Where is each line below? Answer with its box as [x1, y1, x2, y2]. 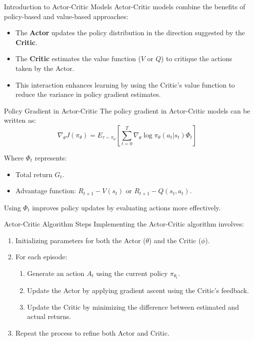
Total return [15, 169, 52, 179]
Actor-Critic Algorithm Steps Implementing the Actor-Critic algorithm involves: [4, 219, 244, 229]
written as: [4, 115, 36, 125]
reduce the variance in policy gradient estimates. [15, 89, 161, 99]
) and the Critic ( [149, 235, 201, 245]
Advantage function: [15, 185, 76, 196]
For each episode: [15, 251, 68, 262]
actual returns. [27, 311, 71, 321]
